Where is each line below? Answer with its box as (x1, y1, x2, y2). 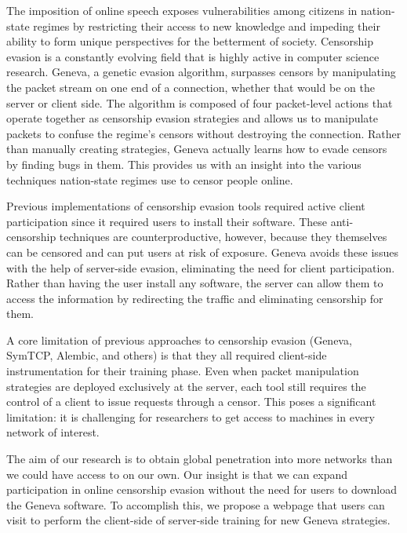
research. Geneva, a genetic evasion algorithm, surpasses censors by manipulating (6, 64, 396, 80)
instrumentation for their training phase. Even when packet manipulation (6, 363, 359, 379)
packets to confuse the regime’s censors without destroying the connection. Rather (6, 125, 402, 141)
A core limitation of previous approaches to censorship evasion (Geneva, (6, 331, 352, 348)
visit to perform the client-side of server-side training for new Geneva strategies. (6, 512, 391, 528)
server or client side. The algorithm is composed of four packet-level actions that (6, 94, 393, 111)
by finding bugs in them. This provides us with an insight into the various (6, 155, 362, 172)
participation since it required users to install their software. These (6, 213, 328, 229)
